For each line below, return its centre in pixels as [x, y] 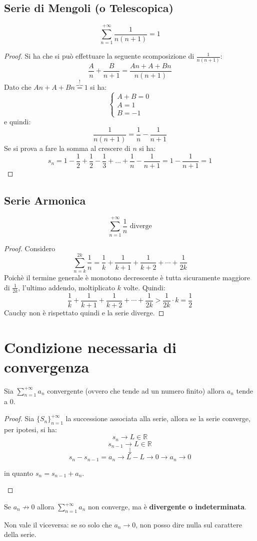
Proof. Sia [19, 418]
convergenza [47, 366]
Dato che [18, 87]
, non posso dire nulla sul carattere [189, 524]
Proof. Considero [30, 248]
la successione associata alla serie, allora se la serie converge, [158, 418]
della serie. [20, 534]
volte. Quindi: [144, 287]
